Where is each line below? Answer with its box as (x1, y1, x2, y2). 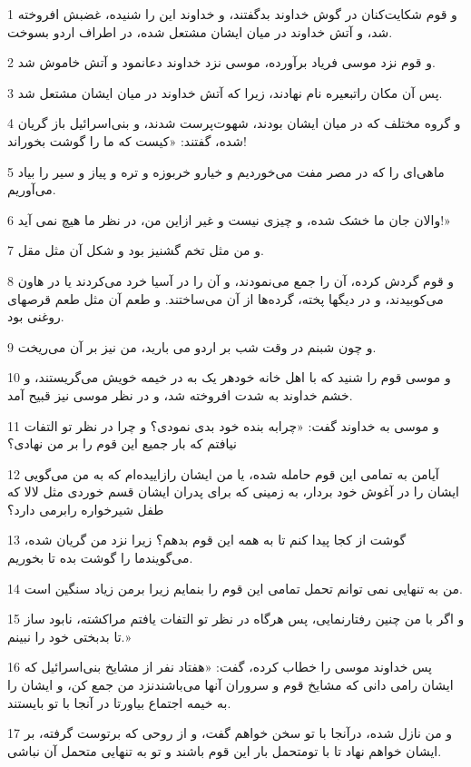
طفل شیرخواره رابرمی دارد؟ (7, 499, 164, 518)
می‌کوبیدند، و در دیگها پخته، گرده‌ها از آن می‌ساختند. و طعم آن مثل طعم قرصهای (7, 289, 444, 308)
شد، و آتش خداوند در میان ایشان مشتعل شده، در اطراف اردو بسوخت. (7, 22, 393, 41)
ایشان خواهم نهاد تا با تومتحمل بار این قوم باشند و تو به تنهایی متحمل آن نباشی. (7, 741, 442, 760)
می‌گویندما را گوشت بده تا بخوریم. (7, 548, 193, 567)
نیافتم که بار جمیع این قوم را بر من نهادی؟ (7, 434, 237, 453)
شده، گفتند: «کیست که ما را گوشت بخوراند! (7, 131, 247, 150)
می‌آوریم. (7, 180, 56, 199)
